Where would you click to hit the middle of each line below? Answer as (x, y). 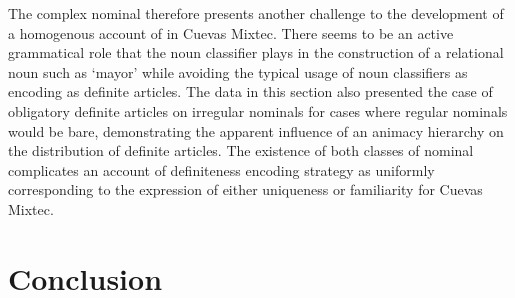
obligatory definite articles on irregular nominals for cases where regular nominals (258, 110)
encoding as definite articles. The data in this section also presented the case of (250, 91)
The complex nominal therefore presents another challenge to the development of (256, 13)
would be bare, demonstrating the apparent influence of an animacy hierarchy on (256, 130)
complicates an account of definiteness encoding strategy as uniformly (221, 169)
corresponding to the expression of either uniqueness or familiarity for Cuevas (245, 189)
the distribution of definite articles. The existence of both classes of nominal (241, 150)
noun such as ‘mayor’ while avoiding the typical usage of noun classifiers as (238, 71)
